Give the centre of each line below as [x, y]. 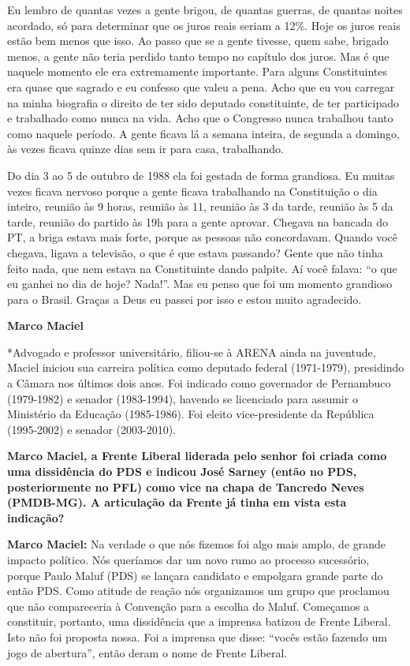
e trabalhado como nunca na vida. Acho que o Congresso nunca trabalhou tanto [200, 118]
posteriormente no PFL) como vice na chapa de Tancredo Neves [186, 486]
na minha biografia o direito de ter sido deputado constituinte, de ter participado [203, 102]
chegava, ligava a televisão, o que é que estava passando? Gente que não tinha [195, 252]
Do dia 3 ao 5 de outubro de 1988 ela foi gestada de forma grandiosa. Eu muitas [201, 175]
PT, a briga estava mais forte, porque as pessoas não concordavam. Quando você [203, 237]
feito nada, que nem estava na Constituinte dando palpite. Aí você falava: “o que [202, 268]
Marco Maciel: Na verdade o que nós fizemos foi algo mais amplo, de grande [197, 544]
